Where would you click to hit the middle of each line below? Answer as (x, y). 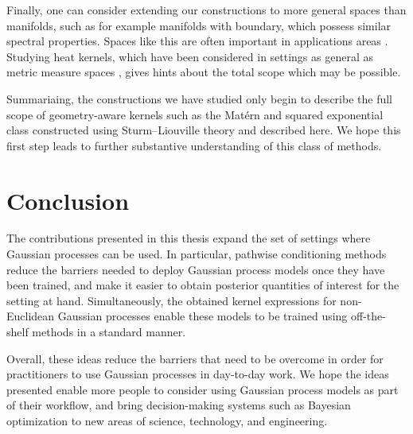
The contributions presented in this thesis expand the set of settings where (189, 238)
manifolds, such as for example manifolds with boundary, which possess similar (199, 25)
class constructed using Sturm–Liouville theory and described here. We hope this (204, 130)
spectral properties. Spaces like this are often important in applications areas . (197, 41)
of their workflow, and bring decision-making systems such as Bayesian (179, 405)
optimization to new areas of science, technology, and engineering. (167, 420)
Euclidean (31, 316)
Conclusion (68, 200)
